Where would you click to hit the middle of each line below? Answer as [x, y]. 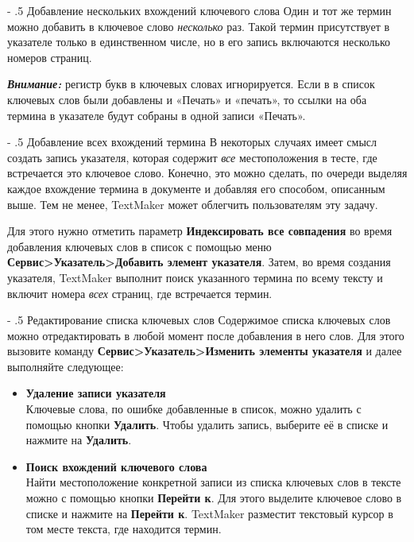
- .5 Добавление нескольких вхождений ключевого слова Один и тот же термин [199, 10]
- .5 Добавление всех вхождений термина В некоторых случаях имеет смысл [192, 142]
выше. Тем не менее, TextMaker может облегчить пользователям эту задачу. [193, 204]
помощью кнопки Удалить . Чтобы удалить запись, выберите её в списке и [207, 424]
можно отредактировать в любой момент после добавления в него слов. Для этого [206, 335]
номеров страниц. [50, 57]
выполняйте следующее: [66, 366]
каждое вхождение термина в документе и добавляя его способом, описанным [196, 188]
